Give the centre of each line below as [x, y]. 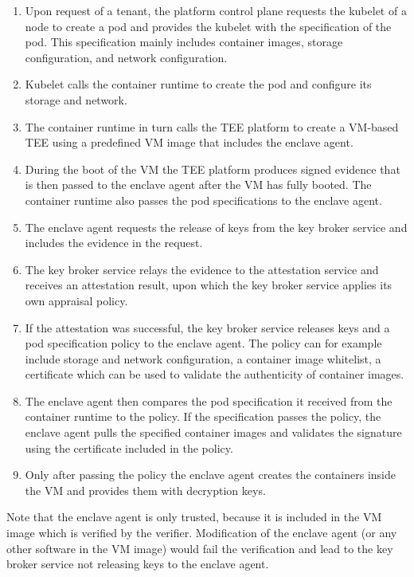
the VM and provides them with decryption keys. [145, 490]
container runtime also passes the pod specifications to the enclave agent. [203, 200]
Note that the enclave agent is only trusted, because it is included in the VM [194, 517]
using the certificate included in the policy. [129, 447]
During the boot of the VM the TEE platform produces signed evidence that [213, 169]
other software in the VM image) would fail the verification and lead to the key [200, 548]
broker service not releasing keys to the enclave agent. [138, 564]
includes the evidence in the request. [114, 243]
